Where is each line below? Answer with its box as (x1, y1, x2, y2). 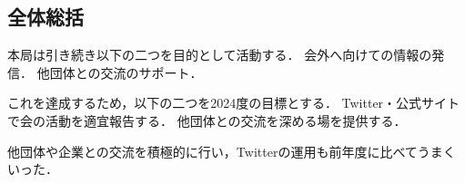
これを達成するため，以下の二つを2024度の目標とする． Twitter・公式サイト (7, 93, 460, 112)
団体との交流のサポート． (49, 63, 203, 82)
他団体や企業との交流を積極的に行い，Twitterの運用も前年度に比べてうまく (7, 141, 456, 160)
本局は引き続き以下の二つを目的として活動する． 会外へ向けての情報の (7, 45, 432, 64)
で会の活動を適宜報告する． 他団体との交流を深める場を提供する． (7, 111, 407, 130)
